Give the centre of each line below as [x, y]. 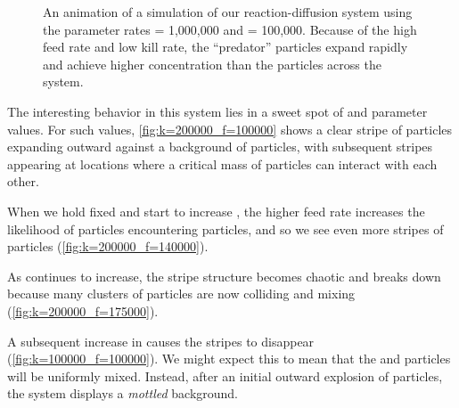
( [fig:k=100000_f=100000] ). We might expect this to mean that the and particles [229, 359]
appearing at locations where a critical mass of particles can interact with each [222, 163]
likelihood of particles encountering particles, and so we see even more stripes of [225, 228]
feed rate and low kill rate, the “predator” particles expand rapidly [225, 47]
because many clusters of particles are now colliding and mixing [181, 294]
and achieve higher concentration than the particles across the [212, 64]
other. [23, 181]
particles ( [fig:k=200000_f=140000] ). [108, 246]
